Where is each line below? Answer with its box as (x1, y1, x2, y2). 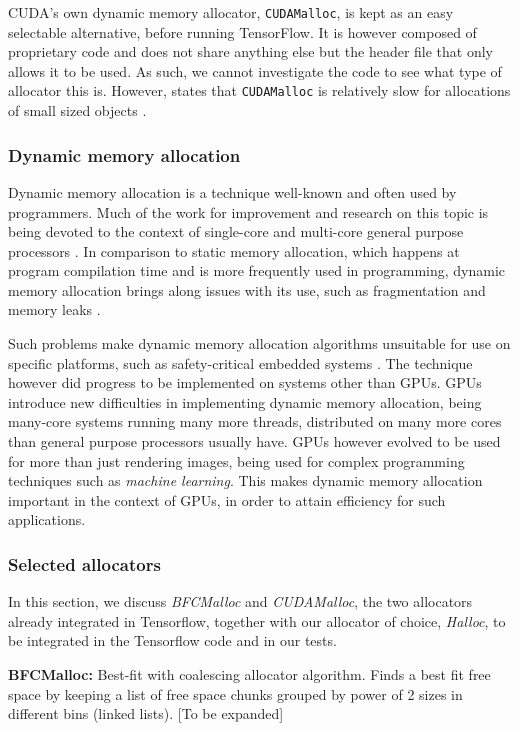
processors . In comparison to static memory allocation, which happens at (8, 240, 460, 261)
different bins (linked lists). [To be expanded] (8, 703, 284, 724)
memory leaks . (8, 299, 101, 320)
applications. (8, 509, 86, 530)
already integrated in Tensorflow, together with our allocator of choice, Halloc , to (8, 610, 506, 631)
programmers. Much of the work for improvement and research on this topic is (8, 201, 489, 222)
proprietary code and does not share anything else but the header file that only (8, 41, 494, 62)
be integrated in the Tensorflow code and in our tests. (8, 630, 337, 651)
